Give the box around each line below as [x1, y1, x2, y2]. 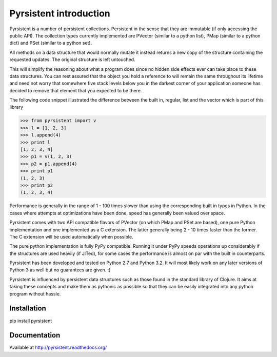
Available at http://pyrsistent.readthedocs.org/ [9, 344, 107, 351]
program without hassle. [9, 290, 61, 297]
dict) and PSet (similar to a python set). [9, 40, 92, 46]
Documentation [9, 331, 61, 340]
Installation [9, 304, 46, 313]
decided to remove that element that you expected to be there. [9, 87, 142, 93]
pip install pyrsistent [9, 318, 52, 324]
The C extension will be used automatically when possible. [9, 233, 133, 240]
